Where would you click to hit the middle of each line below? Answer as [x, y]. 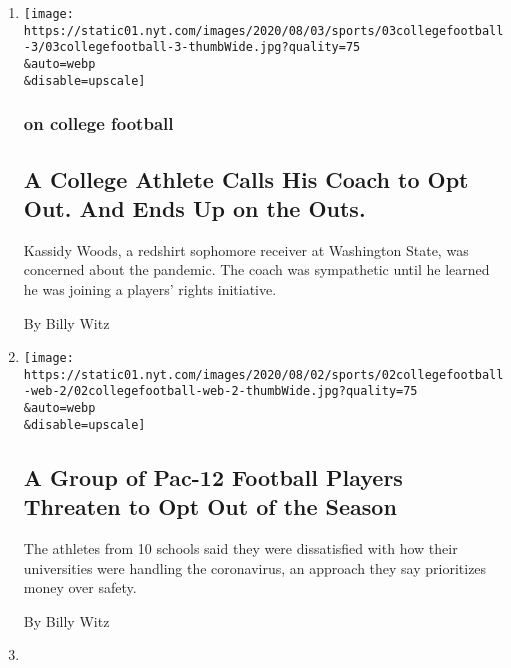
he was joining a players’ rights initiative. [150, 288]
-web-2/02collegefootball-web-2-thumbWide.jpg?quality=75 [220, 391]
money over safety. [80, 587]
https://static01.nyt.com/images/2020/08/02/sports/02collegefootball [263, 374]
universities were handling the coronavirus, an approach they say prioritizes [255, 567]
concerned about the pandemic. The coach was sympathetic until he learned [256, 269]
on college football [98, 123]
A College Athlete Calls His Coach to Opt [246, 178]
